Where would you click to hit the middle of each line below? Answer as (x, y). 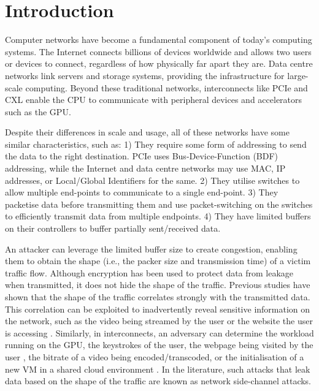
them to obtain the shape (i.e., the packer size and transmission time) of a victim (158, 261)
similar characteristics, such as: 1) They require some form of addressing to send (156, 144)
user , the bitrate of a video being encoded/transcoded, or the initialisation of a (155, 356)
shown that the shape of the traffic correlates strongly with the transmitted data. (158, 297)
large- (298, 75)
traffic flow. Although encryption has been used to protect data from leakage (149, 272)
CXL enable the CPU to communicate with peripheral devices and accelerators (154, 100)
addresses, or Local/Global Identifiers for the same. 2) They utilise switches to (152, 180)
